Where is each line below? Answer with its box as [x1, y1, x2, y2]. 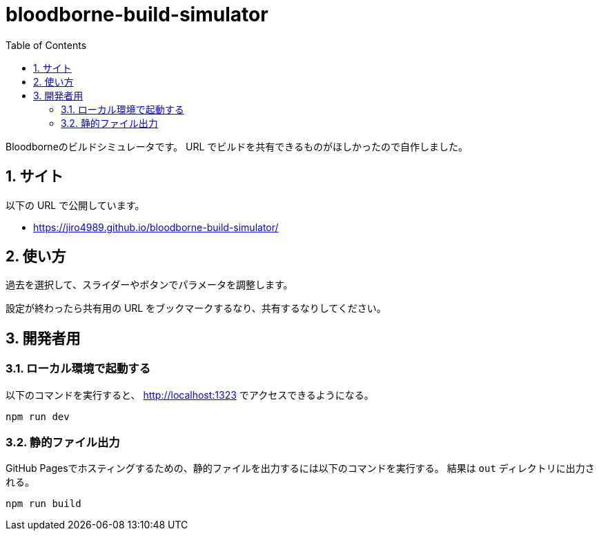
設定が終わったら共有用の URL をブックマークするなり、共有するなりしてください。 [6, 302, 386, 315]
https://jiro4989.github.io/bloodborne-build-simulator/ [33, 221, 279, 233]
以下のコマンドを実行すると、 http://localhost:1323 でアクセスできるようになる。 [6, 388, 374, 401]
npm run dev [6, 410, 70, 422]
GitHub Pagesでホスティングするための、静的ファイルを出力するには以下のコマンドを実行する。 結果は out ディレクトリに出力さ [6, 462, 595, 475]
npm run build [6, 498, 81, 510]
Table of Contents [6, 39, 87, 51]
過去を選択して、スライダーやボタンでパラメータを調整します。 [6, 279, 293, 291]
